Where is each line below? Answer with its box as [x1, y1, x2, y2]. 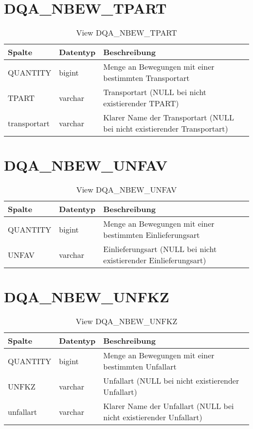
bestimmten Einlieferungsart [103, 229, 200, 241]
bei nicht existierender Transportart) [103, 123, 228, 135]
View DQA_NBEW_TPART [76, 27, 177, 39]
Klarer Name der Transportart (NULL [103, 112, 235, 123]
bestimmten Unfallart [103, 361, 177, 372]
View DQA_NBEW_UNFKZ [75, 315, 178, 327]
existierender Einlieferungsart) [103, 254, 206, 266]
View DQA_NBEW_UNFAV [76, 184, 177, 195]
